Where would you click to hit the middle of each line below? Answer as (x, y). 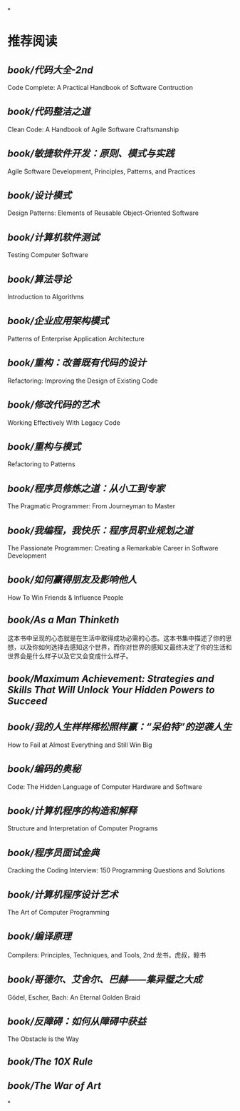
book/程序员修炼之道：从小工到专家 (86, 488)
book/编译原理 (40, 936)
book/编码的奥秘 (44, 769)
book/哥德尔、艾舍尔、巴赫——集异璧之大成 (105, 980)
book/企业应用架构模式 (58, 321)
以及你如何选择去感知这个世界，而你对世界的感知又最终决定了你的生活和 (126, 647)
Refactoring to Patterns (42, 464)
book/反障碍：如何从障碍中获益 (77, 1021)
